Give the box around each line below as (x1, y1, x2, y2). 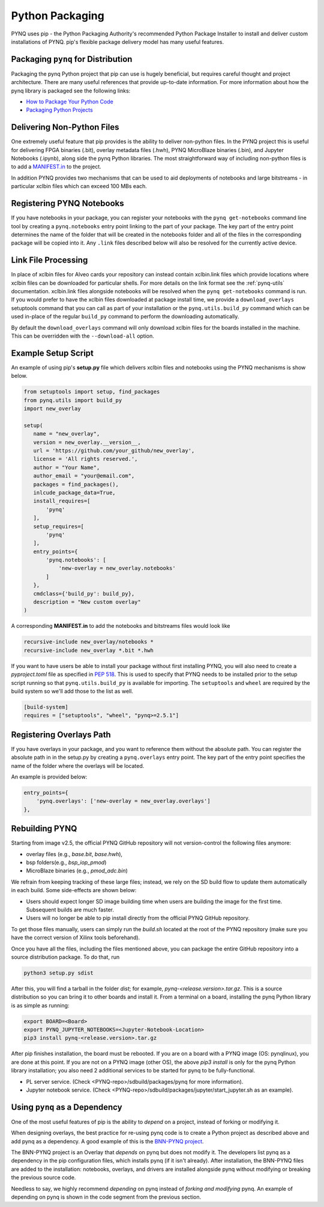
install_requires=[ (33, 497, 91, 505)
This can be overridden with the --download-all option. (11, 332, 154, 339)
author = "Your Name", (33, 464, 100, 471)
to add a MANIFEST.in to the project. (11, 163, 101, 171)
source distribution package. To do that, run (11, 953, 120, 961)
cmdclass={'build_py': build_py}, (33, 590, 135, 597)
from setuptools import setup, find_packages (23, 388, 160, 395)
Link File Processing (11, 255, 88, 266)
